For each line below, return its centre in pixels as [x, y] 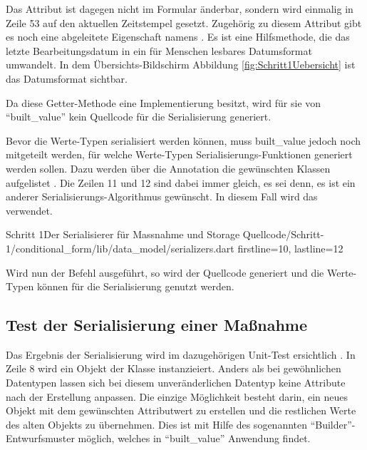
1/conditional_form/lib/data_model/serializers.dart [120, 248]
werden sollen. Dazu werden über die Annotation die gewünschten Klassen [168, 168]
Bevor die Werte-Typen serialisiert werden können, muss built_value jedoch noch [183, 140]
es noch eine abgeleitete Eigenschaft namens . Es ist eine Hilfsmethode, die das [178, 37]
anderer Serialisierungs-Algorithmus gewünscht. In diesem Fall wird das [162, 196]
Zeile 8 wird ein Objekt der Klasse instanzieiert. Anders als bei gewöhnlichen [174, 368]
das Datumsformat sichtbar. [67, 78]
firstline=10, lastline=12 [290, 248]
